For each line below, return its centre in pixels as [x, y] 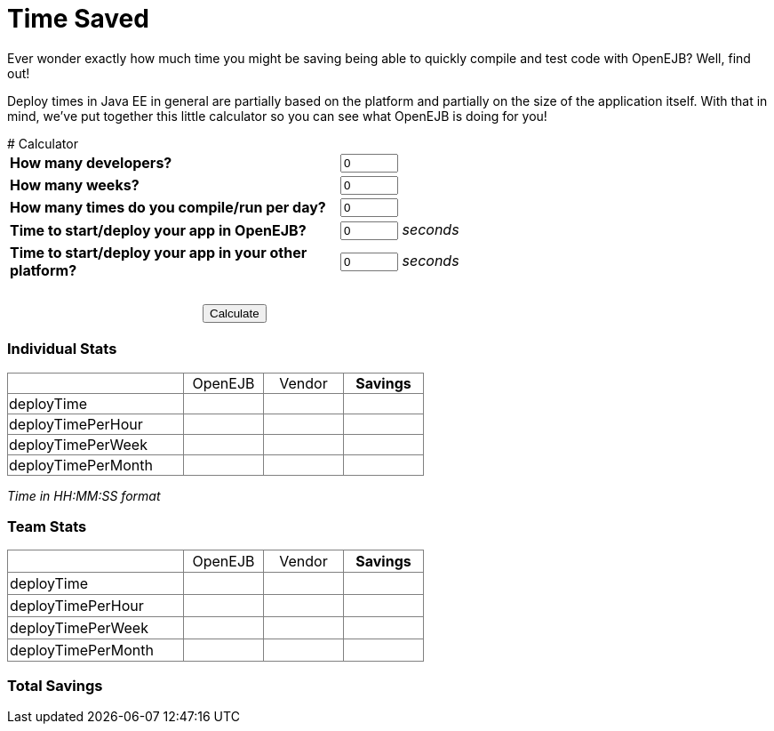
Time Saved [78, 19]
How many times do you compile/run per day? [168, 208]
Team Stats [47, 526]
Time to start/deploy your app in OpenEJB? [158, 230]
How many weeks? [75, 185]
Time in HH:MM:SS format [84, 495]
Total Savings [55, 685]
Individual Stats [62, 349]
